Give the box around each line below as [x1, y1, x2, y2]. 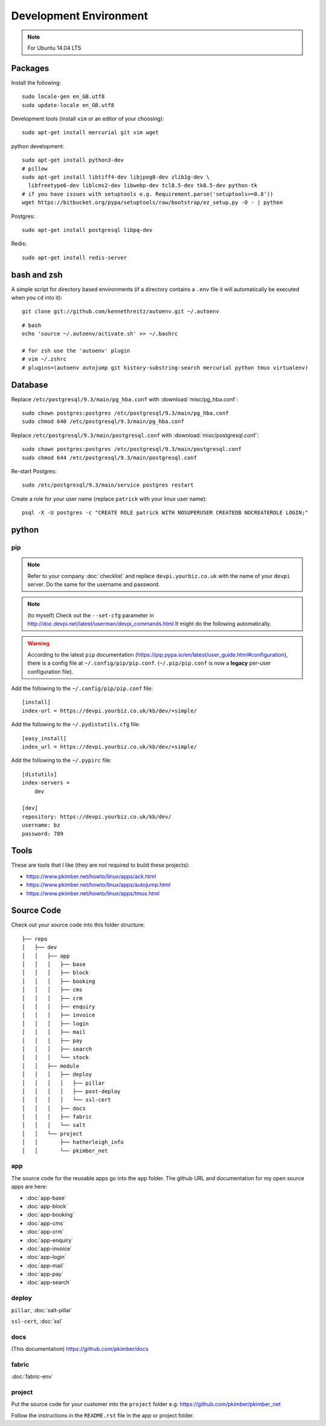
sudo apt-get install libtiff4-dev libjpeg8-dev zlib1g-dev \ [22, 173, 210, 180]
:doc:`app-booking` [26, 1211, 75, 1218]
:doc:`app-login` [26, 1253, 66, 1261]
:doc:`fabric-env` [11, 1373, 54, 1380]
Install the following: [11, 79, 62, 86]
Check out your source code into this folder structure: [11, 921, 145, 928]
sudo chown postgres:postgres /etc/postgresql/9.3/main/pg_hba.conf [22, 410, 229, 417]
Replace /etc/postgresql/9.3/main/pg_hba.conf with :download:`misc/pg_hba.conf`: [11, 395, 238, 402]
